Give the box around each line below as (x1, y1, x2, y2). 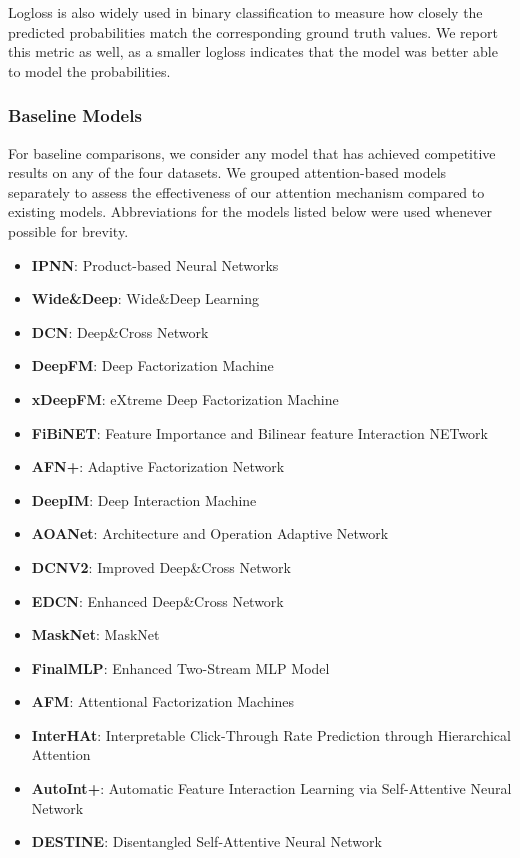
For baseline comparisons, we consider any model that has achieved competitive (8, 142, 496, 163)
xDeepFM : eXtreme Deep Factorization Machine (31, 388, 339, 409)
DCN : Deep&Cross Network (31, 321, 209, 342)
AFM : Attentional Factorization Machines (31, 691, 295, 712)
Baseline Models (8, 103, 142, 128)
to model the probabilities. (8, 60, 171, 81)
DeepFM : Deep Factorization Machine (31, 355, 274, 376)
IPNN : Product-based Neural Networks (31, 254, 279, 275)
